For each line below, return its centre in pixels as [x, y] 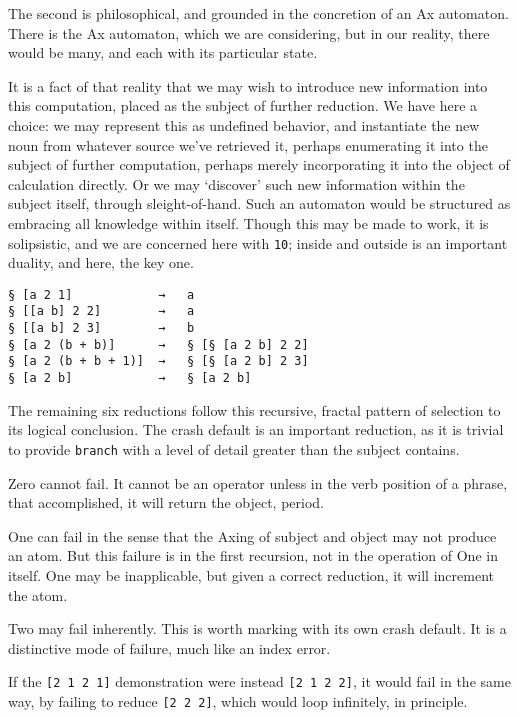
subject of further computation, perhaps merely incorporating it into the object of [259, 164]
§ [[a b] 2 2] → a [101, 311]
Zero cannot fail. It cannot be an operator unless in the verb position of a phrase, [258, 482]
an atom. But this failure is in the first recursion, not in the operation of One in [253, 555]
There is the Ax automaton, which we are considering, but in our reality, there [249, 32]
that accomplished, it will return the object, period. [166, 502]
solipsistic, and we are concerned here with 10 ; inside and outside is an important [258, 242]
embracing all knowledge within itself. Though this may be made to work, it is [248, 222]
